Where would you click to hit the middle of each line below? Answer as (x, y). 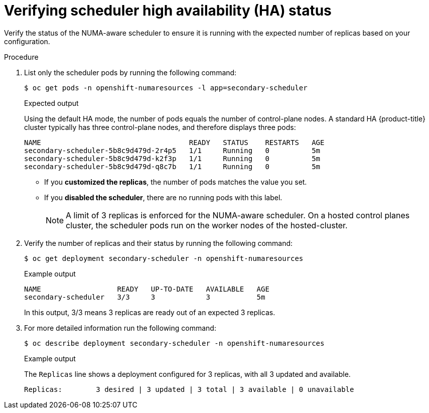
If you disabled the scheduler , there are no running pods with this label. (163, 197)
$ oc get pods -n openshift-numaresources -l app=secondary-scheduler (166, 88)
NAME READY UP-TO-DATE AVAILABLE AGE (147, 289)
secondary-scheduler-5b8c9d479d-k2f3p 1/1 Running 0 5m (172, 158)
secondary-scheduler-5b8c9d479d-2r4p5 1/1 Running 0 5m (172, 150)
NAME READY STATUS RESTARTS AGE (174, 142)
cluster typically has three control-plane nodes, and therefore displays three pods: (160, 127)
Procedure (21, 57)
